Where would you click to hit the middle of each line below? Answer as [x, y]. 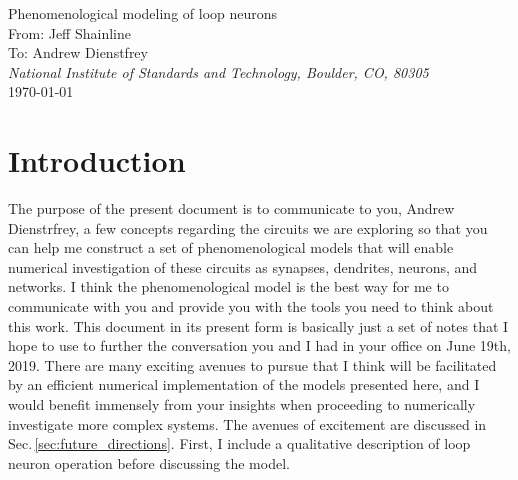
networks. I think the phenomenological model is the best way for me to [228, 286]
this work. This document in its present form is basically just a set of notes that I [258, 325]
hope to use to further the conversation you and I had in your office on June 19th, [259, 345]
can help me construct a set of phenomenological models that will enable [231, 247]
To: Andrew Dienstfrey [78, 52]
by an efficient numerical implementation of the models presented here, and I [244, 384]
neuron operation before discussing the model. [149, 462]
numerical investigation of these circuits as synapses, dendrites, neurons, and [243, 266]
